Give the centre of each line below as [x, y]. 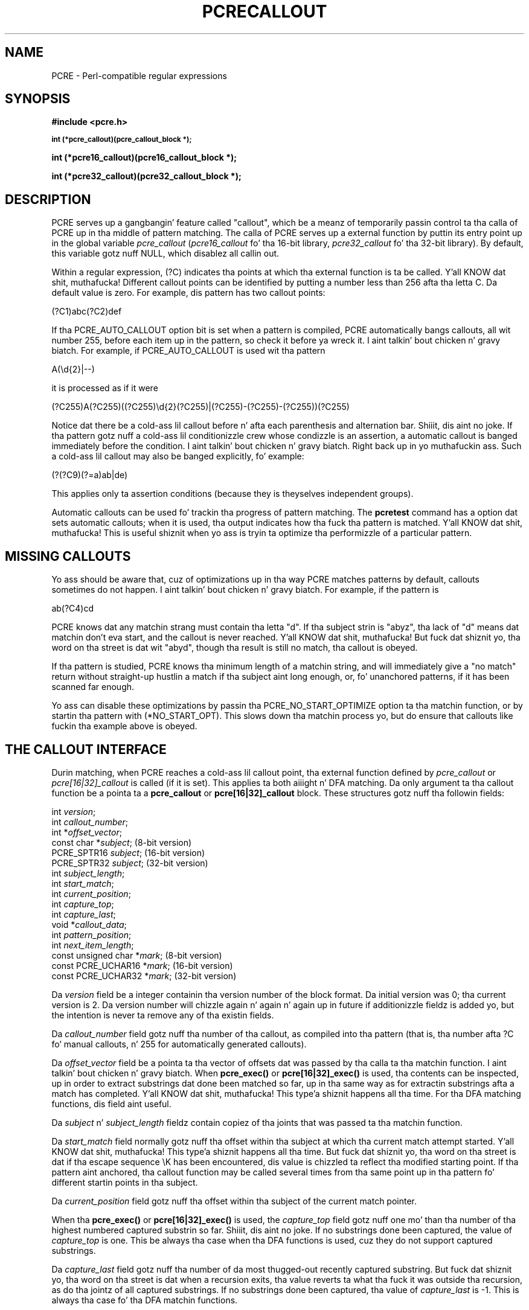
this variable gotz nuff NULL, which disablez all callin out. [165, 254]
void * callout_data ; [89, 924]
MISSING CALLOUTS [68, 556]
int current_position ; [91, 893]
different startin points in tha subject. [125, 1182]
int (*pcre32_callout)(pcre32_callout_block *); [146, 176]
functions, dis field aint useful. [111, 1104]
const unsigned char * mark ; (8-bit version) [137, 955]
